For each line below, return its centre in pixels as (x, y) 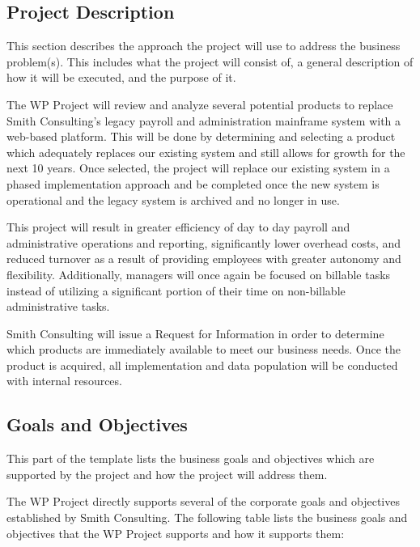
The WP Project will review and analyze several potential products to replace (200, 104)
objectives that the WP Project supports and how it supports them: (176, 533)
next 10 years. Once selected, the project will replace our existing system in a (198, 168)
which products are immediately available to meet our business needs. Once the (204, 349)
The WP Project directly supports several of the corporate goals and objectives (203, 501)
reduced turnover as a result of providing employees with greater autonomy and (204, 259)
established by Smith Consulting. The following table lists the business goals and (207, 517)
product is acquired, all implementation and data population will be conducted (202, 365)
